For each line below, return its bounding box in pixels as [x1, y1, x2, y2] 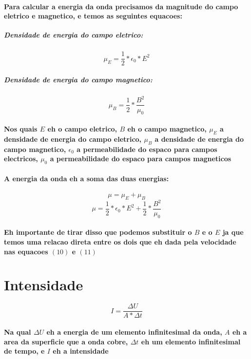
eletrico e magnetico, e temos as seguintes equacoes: [4, 11, 182, 21]
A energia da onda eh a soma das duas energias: [4, 173, 169, 183]
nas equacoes [4, 246, 48, 256]
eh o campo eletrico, [47, 123, 117, 133]
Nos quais [4, 123, 38, 133]
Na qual [4, 327, 31, 337]
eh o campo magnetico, [127, 123, 207, 133]
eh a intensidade [53, 346, 109, 356]
